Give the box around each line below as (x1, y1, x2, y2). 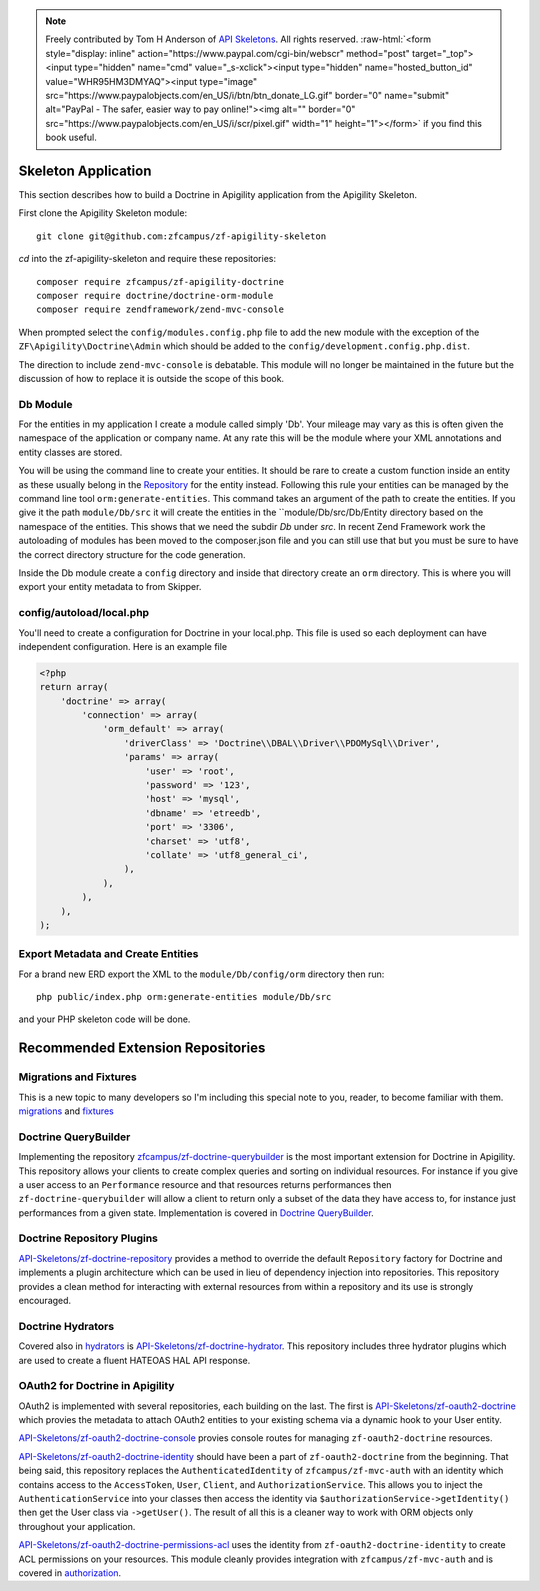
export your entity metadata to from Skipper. (18, 581, 202, 593)
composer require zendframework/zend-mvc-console (36, 304, 285, 315)
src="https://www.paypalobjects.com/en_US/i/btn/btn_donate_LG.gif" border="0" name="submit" (45, 89, 450, 101)
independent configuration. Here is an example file (18, 640, 228, 652)
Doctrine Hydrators (18, 1319, 115, 1333)
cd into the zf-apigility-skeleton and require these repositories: (18, 253, 277, 265)
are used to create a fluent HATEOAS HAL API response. (18, 1354, 251, 1366)
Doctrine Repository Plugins (18, 1231, 159, 1245)
